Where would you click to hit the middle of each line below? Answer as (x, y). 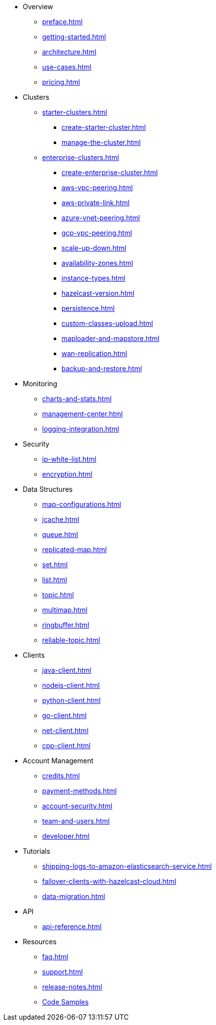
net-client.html (65, 730)
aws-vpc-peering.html (97, 188)
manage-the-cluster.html (101, 142)
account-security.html (77, 806)
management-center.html (83, 414)
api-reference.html (72, 926)
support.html (62, 972)
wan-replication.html (94, 353)
